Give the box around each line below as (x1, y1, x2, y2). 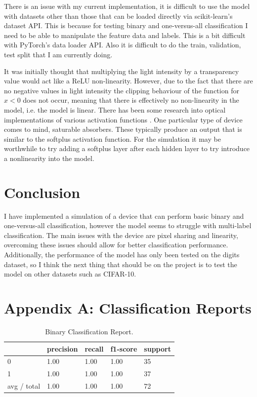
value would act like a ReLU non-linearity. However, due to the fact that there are (4, 76, 253, 86)
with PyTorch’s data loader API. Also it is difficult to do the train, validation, (4, 40, 241, 50)
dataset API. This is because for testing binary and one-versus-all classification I (4, 20, 248, 31)
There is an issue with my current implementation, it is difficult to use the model (4, 1, 250, 11)
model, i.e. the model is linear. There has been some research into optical (4, 104, 226, 115)
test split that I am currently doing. (4, 49, 113, 59)
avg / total (7, 381, 41, 391)
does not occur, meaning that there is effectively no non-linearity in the (23, 95, 239, 105)
